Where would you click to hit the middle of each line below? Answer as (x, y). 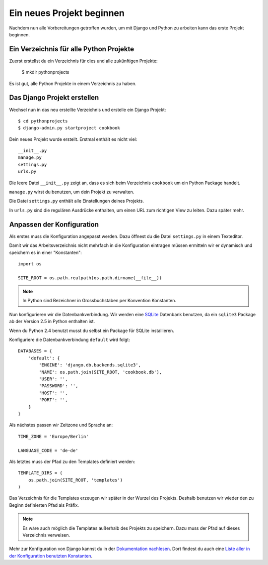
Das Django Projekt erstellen (54, 98)
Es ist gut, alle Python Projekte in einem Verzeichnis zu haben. (73, 83)
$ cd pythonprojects (43, 121)
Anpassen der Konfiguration (54, 224)
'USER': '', (53, 379)
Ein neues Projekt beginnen (67, 13)
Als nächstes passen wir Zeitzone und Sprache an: (61, 425)
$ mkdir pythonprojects (45, 72)
